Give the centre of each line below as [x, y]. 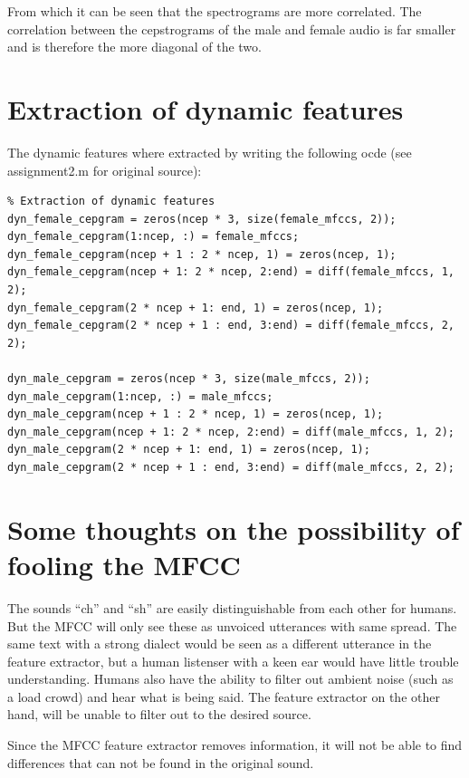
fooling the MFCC [124, 564]
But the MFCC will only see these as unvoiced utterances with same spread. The [232, 625]
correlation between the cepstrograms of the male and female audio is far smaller [232, 29]
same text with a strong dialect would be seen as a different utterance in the [220, 644]
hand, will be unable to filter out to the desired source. [159, 714]
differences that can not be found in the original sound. [161, 762]
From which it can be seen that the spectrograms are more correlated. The [215, 11]
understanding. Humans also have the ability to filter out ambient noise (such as [230, 679]
